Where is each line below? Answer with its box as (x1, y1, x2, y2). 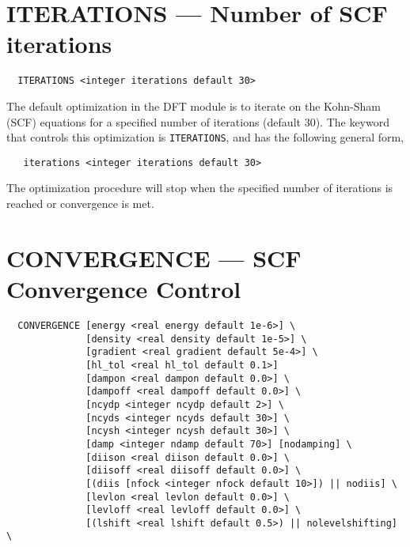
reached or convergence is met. (6, 195, 154, 212)
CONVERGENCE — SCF (6, 241, 302, 273)
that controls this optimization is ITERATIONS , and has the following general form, (6, 129, 404, 145)
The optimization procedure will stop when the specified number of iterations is (6, 179, 393, 196)
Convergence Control (6, 273, 241, 305)
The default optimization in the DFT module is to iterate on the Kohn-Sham (6, 97, 382, 114)
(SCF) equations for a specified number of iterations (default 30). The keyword (6, 113, 389, 130)
